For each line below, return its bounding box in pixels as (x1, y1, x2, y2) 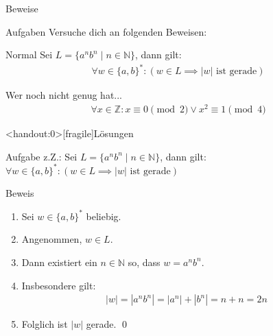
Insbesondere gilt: (21, 278, 96, 292)
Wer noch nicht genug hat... (5, 88, 123, 102)
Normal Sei (5, 47, 53, 62)
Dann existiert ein (21, 254, 97, 269)
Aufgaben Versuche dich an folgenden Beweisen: (5, 24, 207, 38)
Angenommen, (21, 232, 82, 246)
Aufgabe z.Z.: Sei (5, 149, 78, 163)
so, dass (128, 254, 161, 269)
